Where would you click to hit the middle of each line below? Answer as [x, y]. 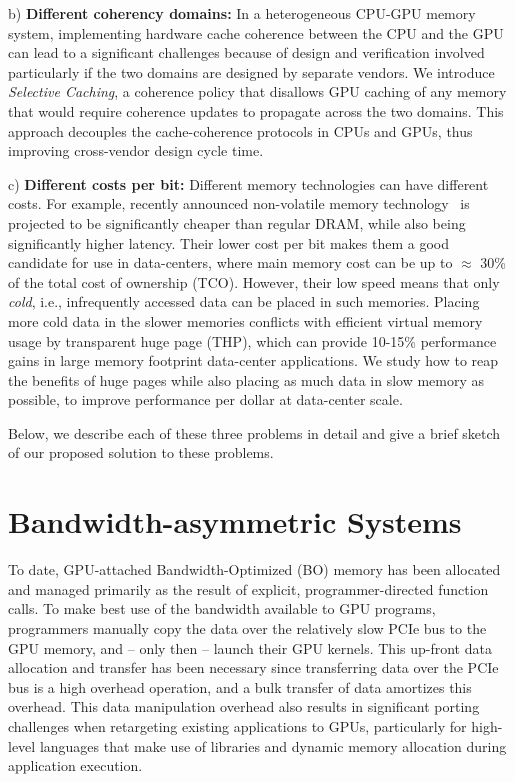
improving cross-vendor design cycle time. [136, 150]
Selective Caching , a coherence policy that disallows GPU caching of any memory [257, 91]
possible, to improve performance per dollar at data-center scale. [205, 399]
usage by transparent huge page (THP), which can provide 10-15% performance [252, 340]
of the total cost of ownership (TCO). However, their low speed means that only [254, 281]
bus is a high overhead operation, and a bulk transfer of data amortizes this [240, 686]
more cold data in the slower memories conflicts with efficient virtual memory [245, 320]
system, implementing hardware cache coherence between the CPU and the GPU [256, 32]
